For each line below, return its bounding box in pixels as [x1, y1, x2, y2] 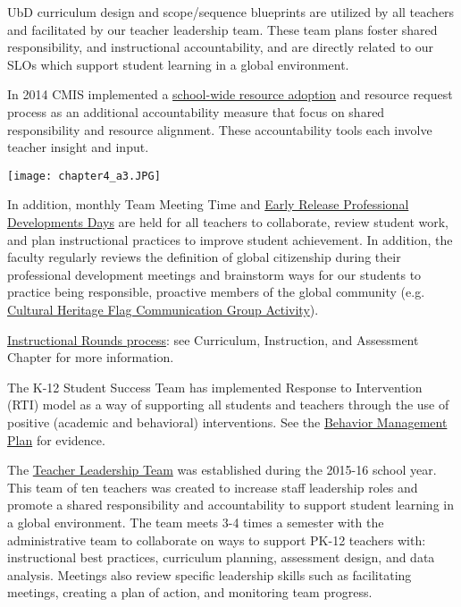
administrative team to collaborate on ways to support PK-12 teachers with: [7, 530, 426, 549]
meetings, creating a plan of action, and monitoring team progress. [7, 583, 373, 602]
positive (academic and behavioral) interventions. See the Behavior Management [7, 412, 448, 431]
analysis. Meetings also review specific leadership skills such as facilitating [7, 565, 412, 584]
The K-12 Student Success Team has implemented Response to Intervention [7, 377, 423, 396]
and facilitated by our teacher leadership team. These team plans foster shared [7, 20, 438, 38]
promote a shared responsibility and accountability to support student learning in [7, 495, 454, 514]
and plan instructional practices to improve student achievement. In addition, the [7, 230, 453, 249]
